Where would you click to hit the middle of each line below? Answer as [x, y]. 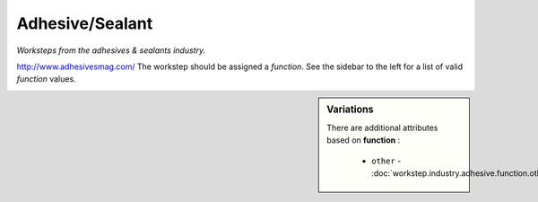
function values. [46, 79]
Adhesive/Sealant [85, 23]
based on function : [364, 140]
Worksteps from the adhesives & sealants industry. [111, 50]
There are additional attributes [382, 127]
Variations [350, 110]
